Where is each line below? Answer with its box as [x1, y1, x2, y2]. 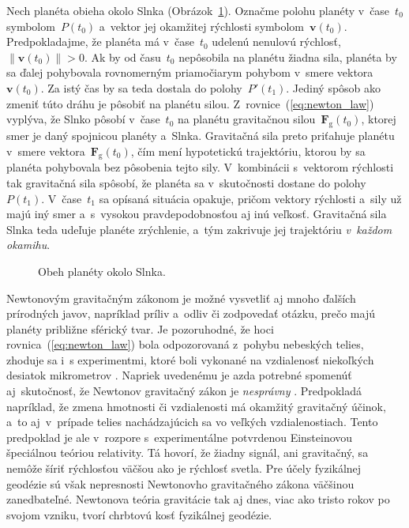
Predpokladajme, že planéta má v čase [6, 33, 194, 50]
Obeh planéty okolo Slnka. [38, 262, 166, 279]
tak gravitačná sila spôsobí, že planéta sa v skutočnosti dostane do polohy [6, 174, 366, 190]
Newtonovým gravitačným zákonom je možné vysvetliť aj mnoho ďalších [6, 289, 356, 306]
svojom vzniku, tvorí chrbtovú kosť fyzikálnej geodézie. [6, 506, 272, 522]
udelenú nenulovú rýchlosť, [212, 33, 341, 50]
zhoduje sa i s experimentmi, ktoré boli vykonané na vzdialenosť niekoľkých [6, 351, 374, 368]
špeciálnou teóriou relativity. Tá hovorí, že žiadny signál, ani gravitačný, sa [6, 444, 369, 461]
